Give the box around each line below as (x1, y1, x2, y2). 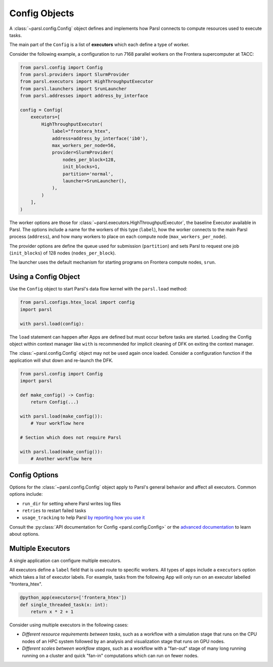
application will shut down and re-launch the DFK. (9, 357, 113, 363)
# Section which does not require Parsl (20, 435, 121, 440)
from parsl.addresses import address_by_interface (20, 93, 149, 99)
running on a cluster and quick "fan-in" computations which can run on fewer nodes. (22, 652, 199, 658)
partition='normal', (62, 171, 114, 177)
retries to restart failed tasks (22, 507, 86, 514)
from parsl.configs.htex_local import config (20, 300, 135, 305)
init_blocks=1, (62, 164, 101, 170)
